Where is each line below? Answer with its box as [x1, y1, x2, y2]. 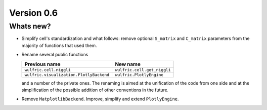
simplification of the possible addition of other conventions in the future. [21, 87, 169, 93]
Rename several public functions [21, 52, 89, 58]
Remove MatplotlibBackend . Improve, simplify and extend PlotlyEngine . [21, 96, 179, 102]
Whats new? [9, 22, 51, 31]
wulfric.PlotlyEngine [115, 72, 164, 77]
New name [115, 61, 141, 68]
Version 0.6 [9, 7, 58, 18]
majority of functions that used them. [21, 42, 97, 48]
